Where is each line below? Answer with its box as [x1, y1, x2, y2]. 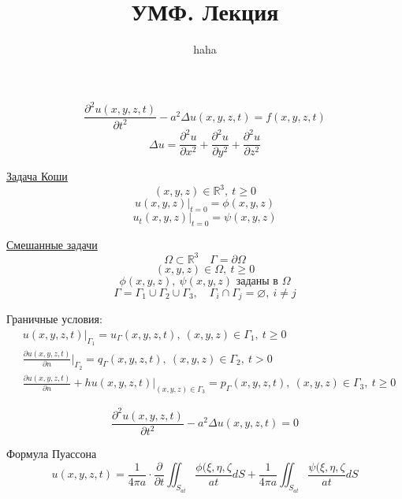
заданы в [236, 275, 278, 287]
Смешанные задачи [6, 236, 98, 252]
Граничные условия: [6, 311, 102, 327]
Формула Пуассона [6, 445, 97, 462]
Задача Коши [6, 168, 68, 184]
